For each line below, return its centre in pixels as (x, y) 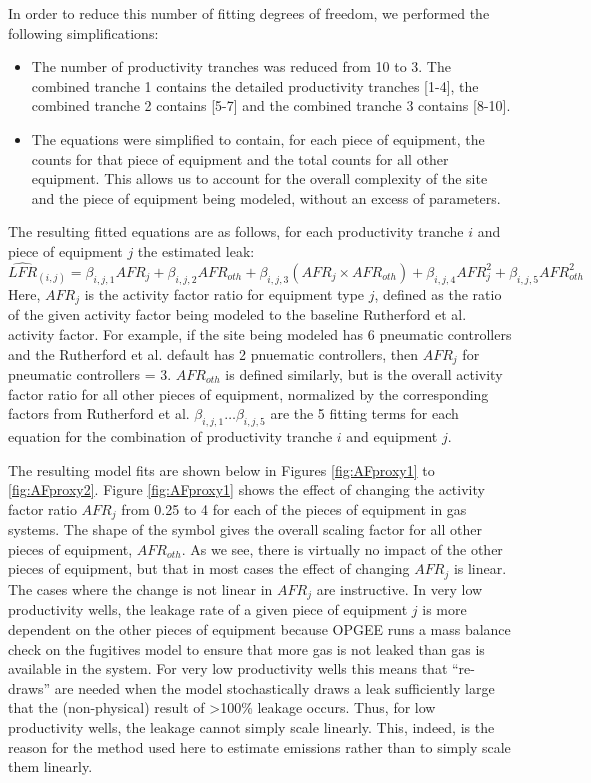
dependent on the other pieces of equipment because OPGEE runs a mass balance (259, 628)
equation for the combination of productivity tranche (170, 436)
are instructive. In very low (399, 588)
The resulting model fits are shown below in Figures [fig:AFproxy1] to (221, 469)
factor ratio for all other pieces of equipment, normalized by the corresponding (248, 393)
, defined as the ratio (438, 293)
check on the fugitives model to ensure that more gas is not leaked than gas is (246, 648)
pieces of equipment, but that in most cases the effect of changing (209, 568)
